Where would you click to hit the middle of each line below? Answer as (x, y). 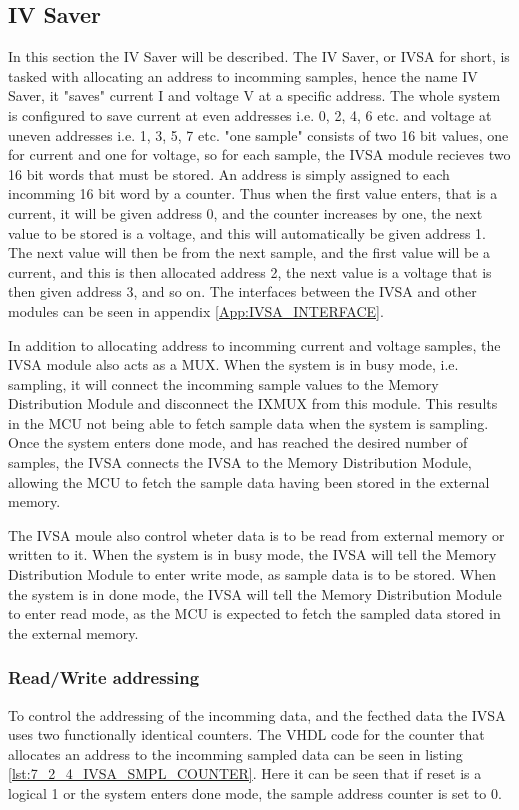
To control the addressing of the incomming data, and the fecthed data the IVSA (257, 714)
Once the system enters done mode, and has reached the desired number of (238, 442)
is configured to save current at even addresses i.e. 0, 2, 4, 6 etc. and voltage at (250, 114)
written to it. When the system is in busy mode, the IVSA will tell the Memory (252, 554)
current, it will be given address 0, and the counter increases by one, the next (245, 212)
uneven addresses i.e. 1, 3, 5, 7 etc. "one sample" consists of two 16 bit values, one (258, 134)
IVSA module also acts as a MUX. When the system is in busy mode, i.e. (233, 364)
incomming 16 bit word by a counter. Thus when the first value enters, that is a (253, 193)
